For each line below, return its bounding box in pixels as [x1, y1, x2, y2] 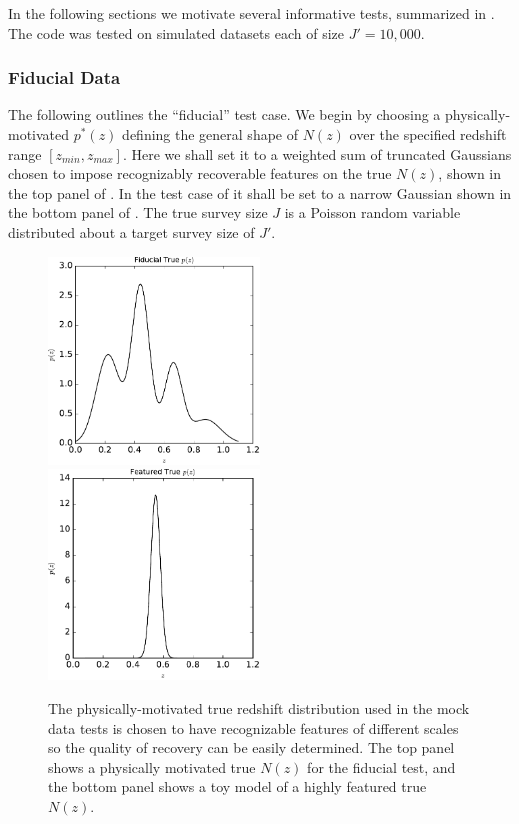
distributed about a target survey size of [8, 221, 255, 242]
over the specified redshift [349, 124, 507, 144]
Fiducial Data [8, 65, 121, 90]
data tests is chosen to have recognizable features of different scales [48, 717, 459, 738]
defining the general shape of [122, 124, 299, 144]
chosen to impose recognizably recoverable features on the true [8, 163, 392, 184]
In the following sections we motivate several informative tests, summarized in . [8, 3, 495, 23]
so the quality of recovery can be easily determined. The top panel [48, 737, 455, 758]
